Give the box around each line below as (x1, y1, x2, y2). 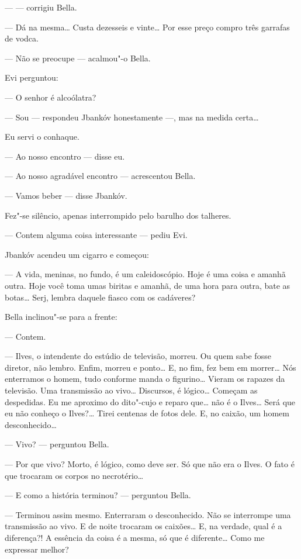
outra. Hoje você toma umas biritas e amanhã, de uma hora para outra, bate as (5, 279, 290, 291)
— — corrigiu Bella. (5, 1, 77, 13)
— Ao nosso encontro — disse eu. (5, 150, 125, 162)
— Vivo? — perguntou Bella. (5, 438, 109, 450)
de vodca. (5, 32, 39, 44)
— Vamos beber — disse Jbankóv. (5, 189, 127, 201)
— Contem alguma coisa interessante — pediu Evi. (5, 229, 188, 241)
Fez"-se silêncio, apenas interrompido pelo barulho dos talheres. (5, 209, 231, 221)
